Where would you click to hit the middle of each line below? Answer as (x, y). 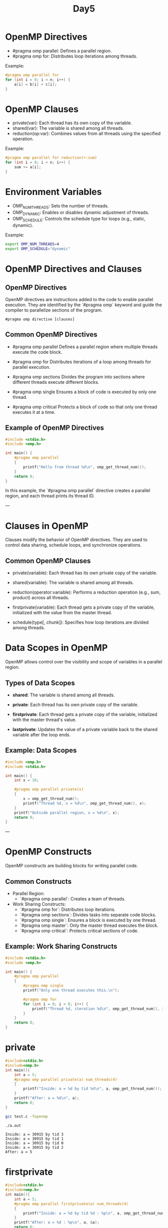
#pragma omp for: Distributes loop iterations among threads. (75, 56)
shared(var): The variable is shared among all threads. (68, 128)
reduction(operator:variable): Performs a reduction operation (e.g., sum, (86, 592)
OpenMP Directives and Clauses (73, 269)
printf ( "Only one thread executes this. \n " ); (71, 991)
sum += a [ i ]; (28, 167)
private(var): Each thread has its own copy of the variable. (72, 123)
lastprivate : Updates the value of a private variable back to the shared (85, 729)
